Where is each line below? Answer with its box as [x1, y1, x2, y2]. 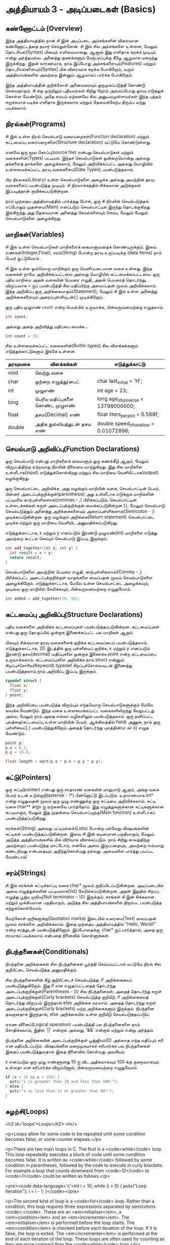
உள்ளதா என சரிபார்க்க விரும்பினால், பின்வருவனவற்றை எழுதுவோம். [5, 1064, 138, 1070]
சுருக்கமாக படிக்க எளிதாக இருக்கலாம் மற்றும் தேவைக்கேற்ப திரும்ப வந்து [5, 99, 146, 105]
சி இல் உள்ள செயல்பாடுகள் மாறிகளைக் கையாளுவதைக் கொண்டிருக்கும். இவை [5, 244, 157, 250]
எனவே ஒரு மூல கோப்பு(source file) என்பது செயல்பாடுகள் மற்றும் [5, 149, 134, 155]
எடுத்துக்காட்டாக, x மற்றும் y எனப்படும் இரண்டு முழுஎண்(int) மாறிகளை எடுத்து [5, 530, 158, 536]
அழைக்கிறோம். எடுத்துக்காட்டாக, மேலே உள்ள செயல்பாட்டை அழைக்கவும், [5, 580, 149, 586]
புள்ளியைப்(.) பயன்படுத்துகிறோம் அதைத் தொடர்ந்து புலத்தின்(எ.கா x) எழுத [5, 725, 149, 731]
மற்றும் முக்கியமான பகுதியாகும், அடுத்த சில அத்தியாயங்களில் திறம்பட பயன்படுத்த [5, 899, 162, 905]
